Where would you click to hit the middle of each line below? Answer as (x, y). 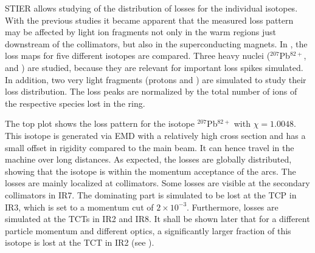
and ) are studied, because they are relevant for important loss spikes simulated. (154, 67)
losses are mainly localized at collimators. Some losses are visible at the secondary (157, 183)
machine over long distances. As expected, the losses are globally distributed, (148, 159)
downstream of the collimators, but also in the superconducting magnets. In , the (156, 43)
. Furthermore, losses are (233, 207)
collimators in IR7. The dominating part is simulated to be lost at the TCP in (151, 194)
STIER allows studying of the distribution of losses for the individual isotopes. (151, 8)
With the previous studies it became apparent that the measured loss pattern (149, 20)
